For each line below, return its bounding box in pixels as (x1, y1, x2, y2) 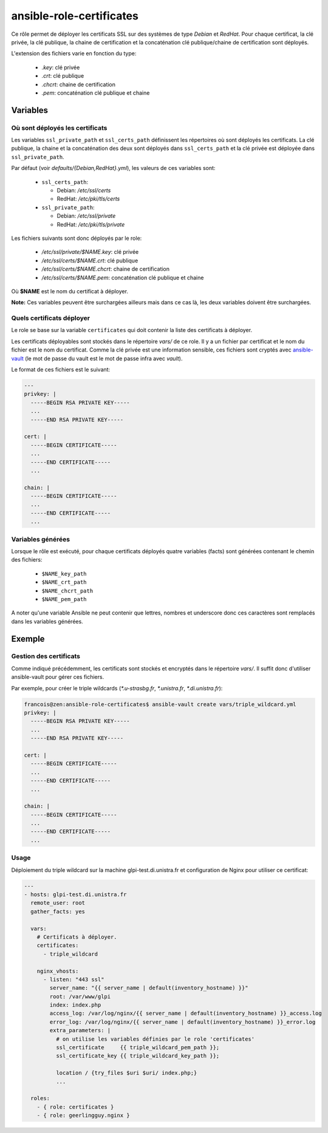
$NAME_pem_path (41, 596, 87, 602)
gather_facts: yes (30, 908, 85, 915)
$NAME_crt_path (41, 579, 87, 586)
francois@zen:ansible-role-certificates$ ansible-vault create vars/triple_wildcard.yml (24, 701, 297, 707)
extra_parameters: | (49, 1027, 111, 1034)
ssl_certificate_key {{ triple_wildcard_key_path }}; (55, 1052, 220, 1060)
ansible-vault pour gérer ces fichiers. (11, 673, 104, 681)
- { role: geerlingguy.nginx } (36, 1112, 130, 1119)
